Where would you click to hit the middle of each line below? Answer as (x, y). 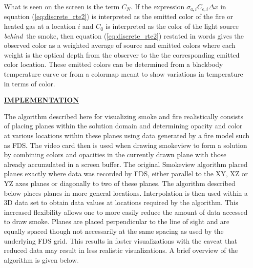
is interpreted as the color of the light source (172, 26)
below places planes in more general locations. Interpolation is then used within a (126, 193)
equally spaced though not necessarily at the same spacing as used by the (114, 231)
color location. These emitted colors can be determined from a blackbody (114, 64)
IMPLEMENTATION (42, 100)
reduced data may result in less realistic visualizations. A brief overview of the (121, 250)
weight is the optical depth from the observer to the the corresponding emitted (122, 54)
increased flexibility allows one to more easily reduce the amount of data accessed (126, 212)
